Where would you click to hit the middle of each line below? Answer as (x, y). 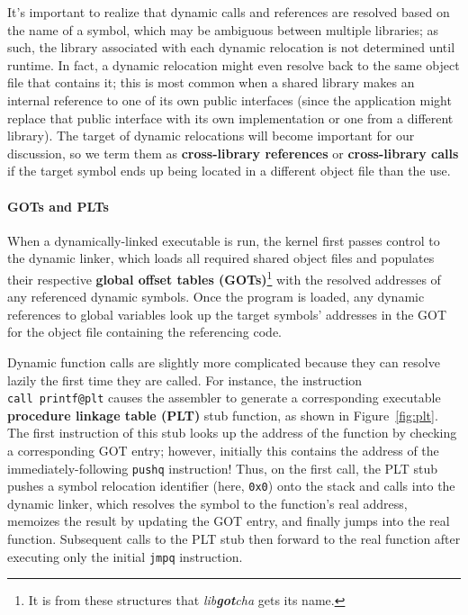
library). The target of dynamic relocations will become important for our (211, 136)
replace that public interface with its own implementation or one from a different (230, 118)
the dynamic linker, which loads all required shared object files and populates (221, 258)
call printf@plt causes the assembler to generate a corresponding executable (224, 398)
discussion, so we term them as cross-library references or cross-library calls (233, 153)
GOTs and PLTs (58, 206)
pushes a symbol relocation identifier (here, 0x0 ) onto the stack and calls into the (231, 486)
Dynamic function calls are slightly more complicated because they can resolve (224, 362)
